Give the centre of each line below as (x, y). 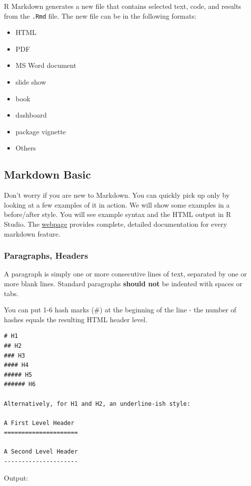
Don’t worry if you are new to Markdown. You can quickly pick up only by (117, 195)
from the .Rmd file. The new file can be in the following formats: (100, 15)
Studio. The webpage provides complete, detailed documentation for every (116, 224)
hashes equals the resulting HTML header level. (76, 319)
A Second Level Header (41, 452)
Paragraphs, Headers (46, 256)
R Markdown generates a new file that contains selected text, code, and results (123, 6)
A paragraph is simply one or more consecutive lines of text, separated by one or (125, 274)
